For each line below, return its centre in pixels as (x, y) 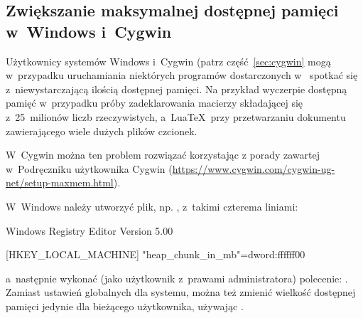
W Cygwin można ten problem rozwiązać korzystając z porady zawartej (163, 155)
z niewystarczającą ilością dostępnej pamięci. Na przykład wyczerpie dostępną (177, 89)
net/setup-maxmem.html (60, 182)
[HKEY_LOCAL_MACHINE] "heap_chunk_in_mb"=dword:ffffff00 (156, 254)
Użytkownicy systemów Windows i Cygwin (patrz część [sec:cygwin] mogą (168, 61)
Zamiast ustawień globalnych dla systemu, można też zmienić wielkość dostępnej (181, 292)
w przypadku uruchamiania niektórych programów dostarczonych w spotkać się (182, 75)
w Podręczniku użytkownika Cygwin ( (89, 168)
